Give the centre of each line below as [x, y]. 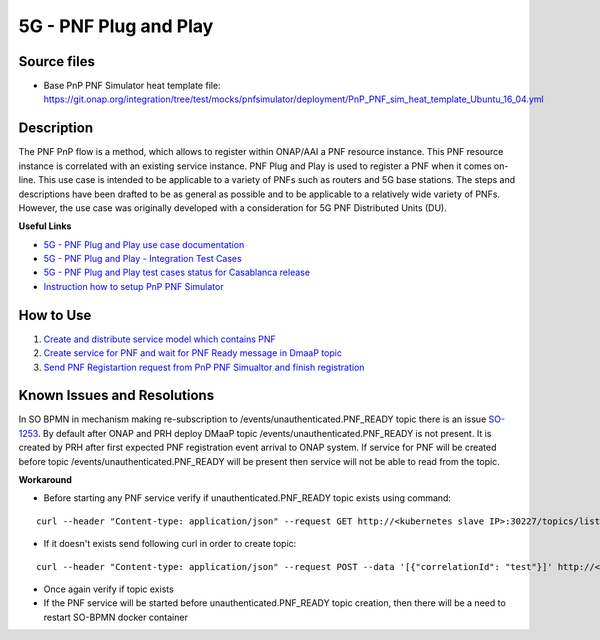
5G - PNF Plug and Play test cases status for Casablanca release [176, 272]
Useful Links [45, 226]
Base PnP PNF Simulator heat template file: [132, 86]
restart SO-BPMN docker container [116, 617]
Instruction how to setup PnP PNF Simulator [133, 286]
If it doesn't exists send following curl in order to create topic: [170, 544]
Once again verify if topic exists [108, 589]
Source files [56, 61]
